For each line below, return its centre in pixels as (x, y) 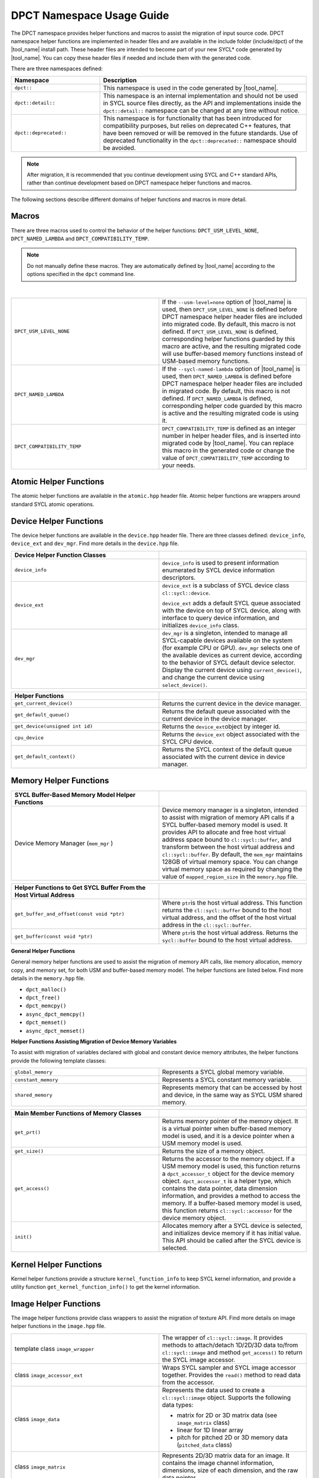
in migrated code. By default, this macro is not (226, 391)
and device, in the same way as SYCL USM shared (232, 1095)
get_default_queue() (42, 715)
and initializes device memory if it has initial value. (232, 1233)
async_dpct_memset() (56, 1031)
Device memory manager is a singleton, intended (230, 810)
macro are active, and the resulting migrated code (232, 346)
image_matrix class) (204, 1422)
